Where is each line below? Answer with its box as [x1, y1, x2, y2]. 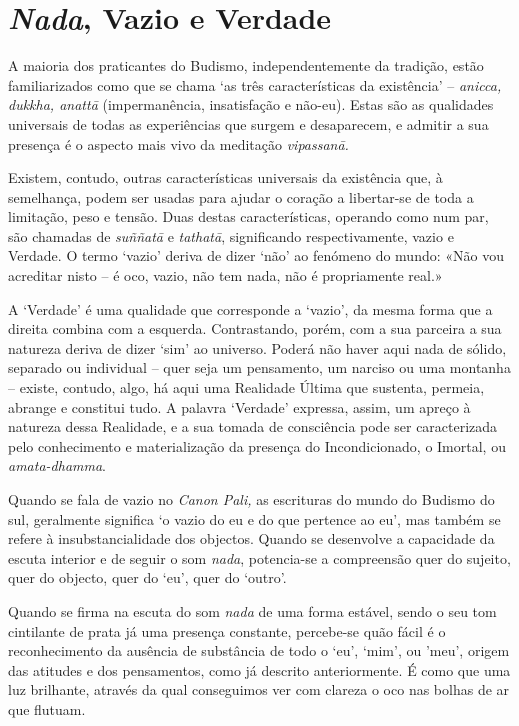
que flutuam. [8, 698, 86, 719]
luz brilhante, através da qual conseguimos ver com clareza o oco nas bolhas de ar [8, 679, 510, 700]
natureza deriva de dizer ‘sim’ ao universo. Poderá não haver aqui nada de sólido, [8, 337, 507, 358]
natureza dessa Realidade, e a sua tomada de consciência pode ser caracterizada [8, 416, 498, 437]
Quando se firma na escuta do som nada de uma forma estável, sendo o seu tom [8, 600, 497, 621]
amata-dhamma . [8, 455, 106, 476]
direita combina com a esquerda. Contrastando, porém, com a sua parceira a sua [8, 318, 502, 339]
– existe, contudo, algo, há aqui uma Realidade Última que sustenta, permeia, [8, 377, 485, 398]
